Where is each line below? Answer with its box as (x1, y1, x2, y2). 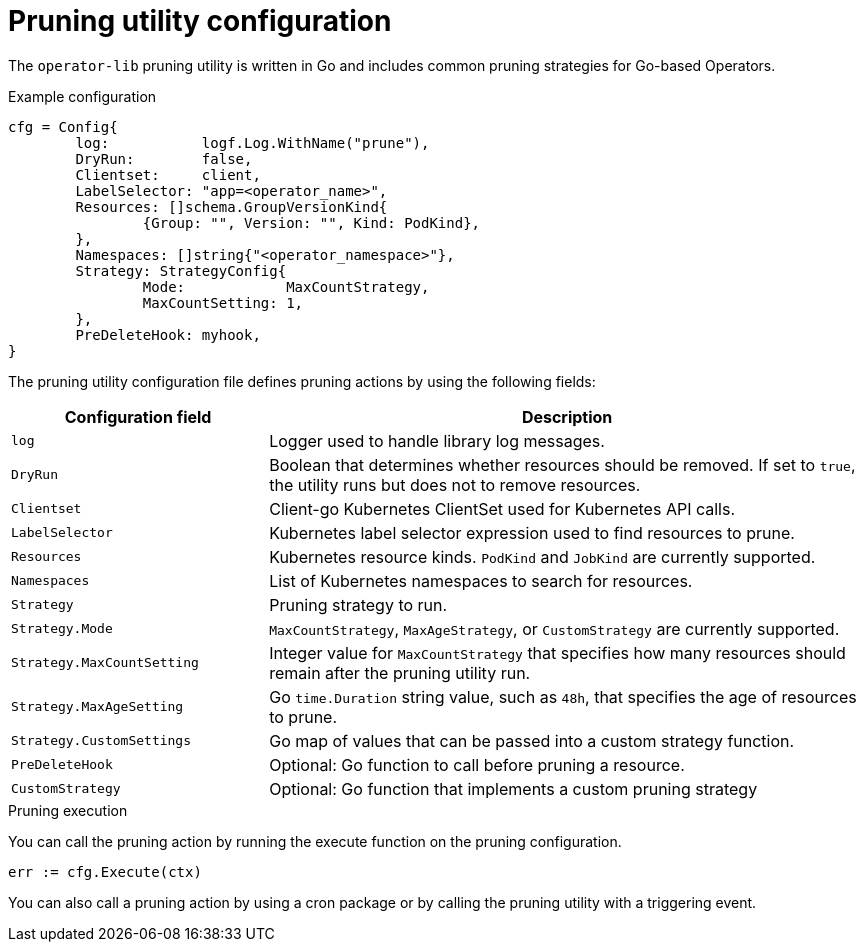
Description (521, 406, 613, 427)
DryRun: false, (75, 150, 253, 167)
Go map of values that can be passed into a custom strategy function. (269, 730, 795, 751)
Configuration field (64, 406, 212, 427)
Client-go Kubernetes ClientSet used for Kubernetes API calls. (269, 498, 736, 519)
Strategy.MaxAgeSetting (11, 699, 184, 715)
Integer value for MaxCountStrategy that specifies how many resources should (269, 642, 846, 663)
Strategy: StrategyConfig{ (75, 262, 287, 279)
